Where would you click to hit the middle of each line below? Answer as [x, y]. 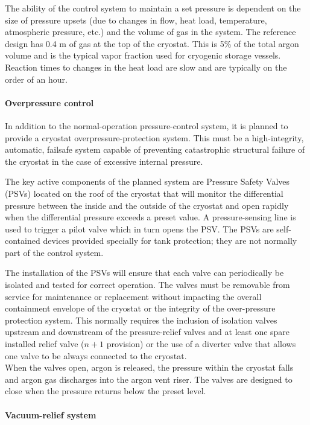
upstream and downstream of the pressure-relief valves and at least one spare [147, 332]
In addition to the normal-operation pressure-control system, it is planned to [147, 125]
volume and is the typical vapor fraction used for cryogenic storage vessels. [143, 55]
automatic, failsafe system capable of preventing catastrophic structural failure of [155, 149]
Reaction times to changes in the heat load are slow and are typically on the [146, 67]
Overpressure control [49, 102]
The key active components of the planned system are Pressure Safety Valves [147, 181]
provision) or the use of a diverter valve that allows [201, 344]
